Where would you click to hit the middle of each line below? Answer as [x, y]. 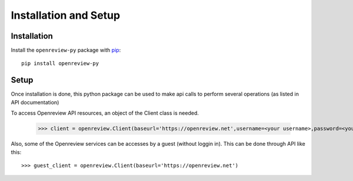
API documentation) [35, 102]
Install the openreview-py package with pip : [66, 50]
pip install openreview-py [60, 64]
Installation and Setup [66, 15]
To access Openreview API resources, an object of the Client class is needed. [105, 113]
